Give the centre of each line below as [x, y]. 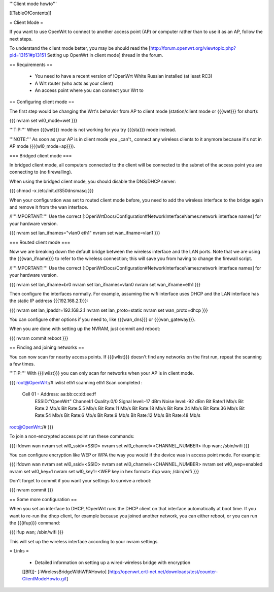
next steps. [21, 39]
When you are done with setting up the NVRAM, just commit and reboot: [85, 329]
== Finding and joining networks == [47, 347]
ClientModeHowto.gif [44, 579]
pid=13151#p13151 [28, 55]
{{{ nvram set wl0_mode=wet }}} [43, 121]
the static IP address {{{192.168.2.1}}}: [49, 301]
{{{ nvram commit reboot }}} [39, 338]
